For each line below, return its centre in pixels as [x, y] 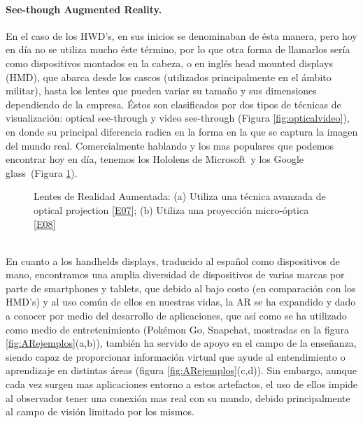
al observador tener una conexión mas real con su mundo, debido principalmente [178, 397]
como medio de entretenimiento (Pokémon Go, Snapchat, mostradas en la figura [177, 329]
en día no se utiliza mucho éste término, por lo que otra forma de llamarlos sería [178, 49]
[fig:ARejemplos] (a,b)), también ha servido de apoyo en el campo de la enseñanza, [181, 343]
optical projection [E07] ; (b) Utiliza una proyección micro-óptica [171, 209]
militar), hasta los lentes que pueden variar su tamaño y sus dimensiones [161, 91]
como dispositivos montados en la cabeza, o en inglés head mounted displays [169, 63]
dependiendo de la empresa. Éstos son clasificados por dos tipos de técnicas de [173, 104]
